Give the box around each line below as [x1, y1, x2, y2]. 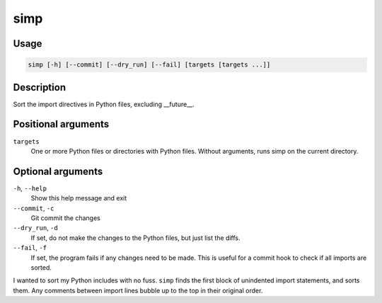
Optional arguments [13, 165, 103, 177]
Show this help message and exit [30, 194, 127, 202]
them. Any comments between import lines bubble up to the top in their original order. [13, 286, 263, 295]
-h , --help [13, 184, 47, 193]
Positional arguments [13, 118, 110, 130]
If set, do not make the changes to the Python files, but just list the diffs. [30, 234, 241, 242]
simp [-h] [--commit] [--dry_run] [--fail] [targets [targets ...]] [28, 61, 271, 69]
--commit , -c [13, 204, 54, 212]
